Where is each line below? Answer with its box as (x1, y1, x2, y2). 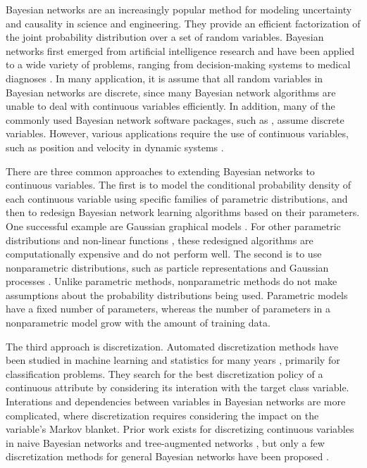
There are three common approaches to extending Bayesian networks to (6, 163, 315, 178)
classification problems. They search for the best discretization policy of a (6, 366, 323, 381)
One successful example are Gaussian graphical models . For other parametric (6, 218, 341, 233)
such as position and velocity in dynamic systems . (6, 139, 224, 154)
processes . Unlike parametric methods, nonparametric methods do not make (6, 274, 337, 289)
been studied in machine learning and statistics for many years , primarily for (6, 353, 340, 367)
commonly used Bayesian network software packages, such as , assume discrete (6, 112, 344, 127)
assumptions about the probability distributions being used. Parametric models (6, 287, 348, 302)
